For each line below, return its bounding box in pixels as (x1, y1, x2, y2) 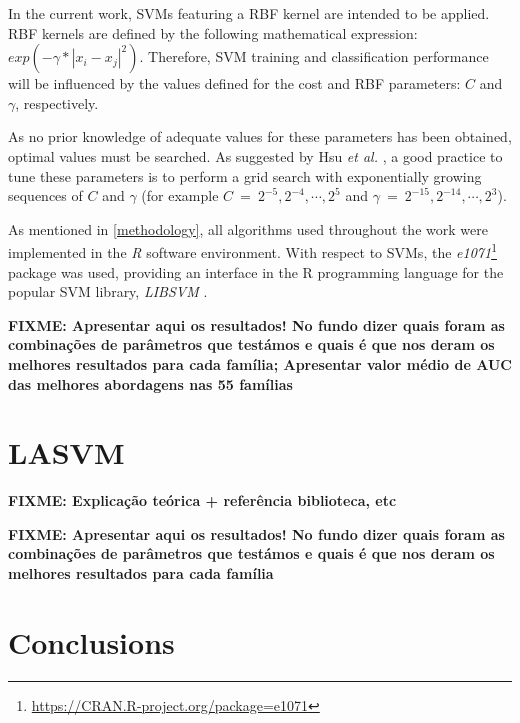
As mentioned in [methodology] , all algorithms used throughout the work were (8, 218, 488, 239)
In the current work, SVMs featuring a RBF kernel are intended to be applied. (8, 3, 490, 23)
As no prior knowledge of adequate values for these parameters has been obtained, (8, 126, 512, 147)
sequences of (8, 185, 83, 206)
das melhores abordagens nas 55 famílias (8, 373, 293, 394)
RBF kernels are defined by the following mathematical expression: (8, 22, 418, 43)
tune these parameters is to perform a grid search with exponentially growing (8, 165, 482, 186)
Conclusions (8, 621, 175, 662)
